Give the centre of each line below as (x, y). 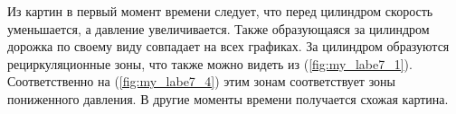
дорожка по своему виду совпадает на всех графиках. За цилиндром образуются (228, 46)
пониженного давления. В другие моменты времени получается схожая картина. (228, 98)
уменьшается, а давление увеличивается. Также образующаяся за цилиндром (218, 28)
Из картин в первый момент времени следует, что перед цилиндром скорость (220, 11)
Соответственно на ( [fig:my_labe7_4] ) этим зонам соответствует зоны (201, 81)
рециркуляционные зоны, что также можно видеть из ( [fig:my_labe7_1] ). (210, 63)
